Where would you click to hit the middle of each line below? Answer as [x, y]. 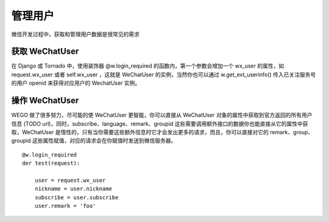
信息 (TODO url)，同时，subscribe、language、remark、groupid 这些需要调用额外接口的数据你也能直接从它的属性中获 [160, 124]
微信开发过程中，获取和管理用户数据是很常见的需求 [75, 34]
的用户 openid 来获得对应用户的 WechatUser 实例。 [76, 83]
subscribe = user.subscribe [76, 197]
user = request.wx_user [70, 180]
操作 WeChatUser [45, 101]
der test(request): [51, 163]
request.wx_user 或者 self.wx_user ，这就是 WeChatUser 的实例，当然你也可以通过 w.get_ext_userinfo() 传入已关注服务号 [164, 74]
